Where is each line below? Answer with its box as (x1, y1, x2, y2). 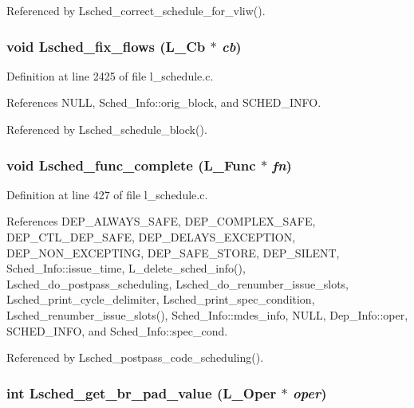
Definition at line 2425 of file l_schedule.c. (6, 67, 214, 84)
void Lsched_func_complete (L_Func (6, 155, 256, 175)
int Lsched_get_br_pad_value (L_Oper (6, 382, 277, 402)
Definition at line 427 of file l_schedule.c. (6, 186, 208, 202)
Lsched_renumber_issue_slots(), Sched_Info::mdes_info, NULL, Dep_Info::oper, (6, 306, 408, 323)
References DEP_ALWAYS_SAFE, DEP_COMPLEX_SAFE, (6, 213, 316, 229)
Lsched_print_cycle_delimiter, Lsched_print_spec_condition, (6, 291, 315, 308)
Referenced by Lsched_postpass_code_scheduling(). (6, 349, 264, 366)
